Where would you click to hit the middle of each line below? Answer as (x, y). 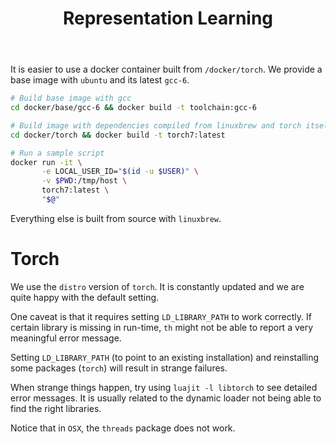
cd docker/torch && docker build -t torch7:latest (118, 135)
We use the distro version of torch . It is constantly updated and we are (157, 286)
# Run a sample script (57, 153)
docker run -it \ (46, 162)
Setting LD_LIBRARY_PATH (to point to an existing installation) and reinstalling (165, 357)
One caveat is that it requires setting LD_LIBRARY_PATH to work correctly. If (161, 316)
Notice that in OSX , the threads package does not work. (123, 428)
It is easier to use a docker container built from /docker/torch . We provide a (166, 69)
